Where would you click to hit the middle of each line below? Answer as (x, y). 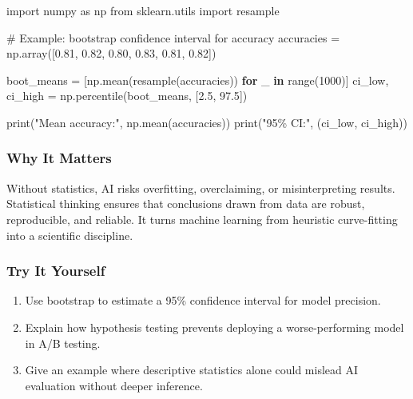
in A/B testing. (63, 343)
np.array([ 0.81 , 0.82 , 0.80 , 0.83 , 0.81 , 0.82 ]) (111, 53)
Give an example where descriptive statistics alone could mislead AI (192, 370)
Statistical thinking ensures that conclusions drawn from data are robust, (186, 203)
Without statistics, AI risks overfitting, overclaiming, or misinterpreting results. (201, 188)
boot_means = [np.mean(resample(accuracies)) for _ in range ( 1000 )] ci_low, (198, 80)
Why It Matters (59, 158)
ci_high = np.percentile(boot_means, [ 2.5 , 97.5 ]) (127, 96)
